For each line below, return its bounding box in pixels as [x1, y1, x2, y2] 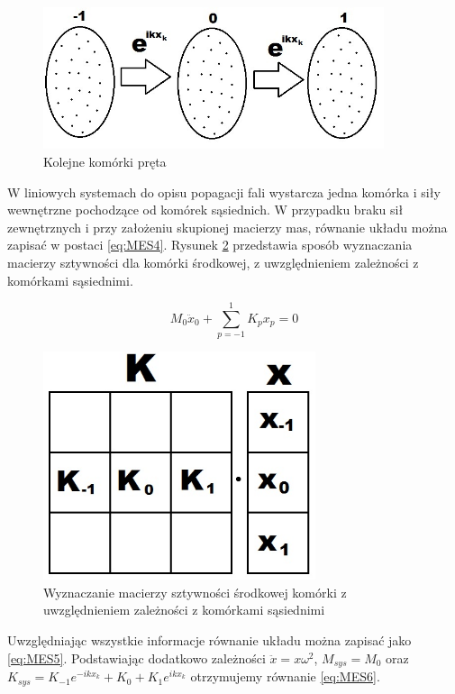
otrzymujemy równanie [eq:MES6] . [190, 667, 380, 686]
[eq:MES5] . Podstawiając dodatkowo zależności [7, 648, 266, 667]
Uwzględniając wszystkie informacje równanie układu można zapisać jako [7, 631, 412, 650]
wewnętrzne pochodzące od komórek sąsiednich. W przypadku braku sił [7, 200, 404, 219]
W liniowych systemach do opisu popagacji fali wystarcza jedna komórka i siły [7, 182, 441, 201]
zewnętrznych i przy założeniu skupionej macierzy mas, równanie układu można [7, 217, 448, 236]
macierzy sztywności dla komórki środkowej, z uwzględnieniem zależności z [7, 253, 419, 272]
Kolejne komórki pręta [43, 152, 167, 171]
